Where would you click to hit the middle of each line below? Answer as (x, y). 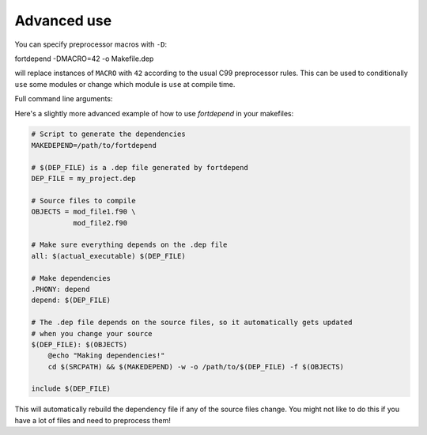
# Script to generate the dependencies (108, 134)
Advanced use (63, 21)
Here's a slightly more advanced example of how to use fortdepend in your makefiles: (154, 113)
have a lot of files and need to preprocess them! (93, 420)
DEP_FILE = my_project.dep (83, 179)
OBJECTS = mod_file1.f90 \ (83, 212)
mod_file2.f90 (100, 223)
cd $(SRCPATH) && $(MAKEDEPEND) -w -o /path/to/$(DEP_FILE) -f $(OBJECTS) (196, 367)
